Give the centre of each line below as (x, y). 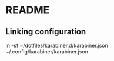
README (28, 10)
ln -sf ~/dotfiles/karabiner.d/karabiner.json (57, 45)
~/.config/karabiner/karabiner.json (47, 52)
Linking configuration (46, 32)
